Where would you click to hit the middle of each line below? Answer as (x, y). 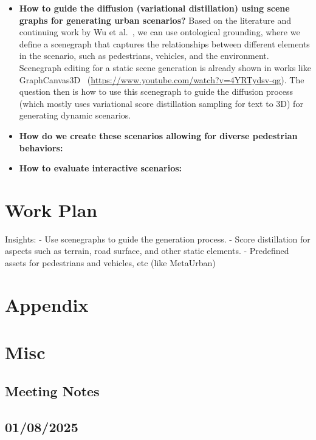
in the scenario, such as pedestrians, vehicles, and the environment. (144, 56)
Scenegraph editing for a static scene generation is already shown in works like (165, 67)
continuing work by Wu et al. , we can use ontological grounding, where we (160, 32)
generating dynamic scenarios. (75, 115)
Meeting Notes (52, 390)
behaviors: (41, 147)
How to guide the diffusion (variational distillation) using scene (154, 8)
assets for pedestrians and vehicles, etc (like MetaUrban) (110, 263)
